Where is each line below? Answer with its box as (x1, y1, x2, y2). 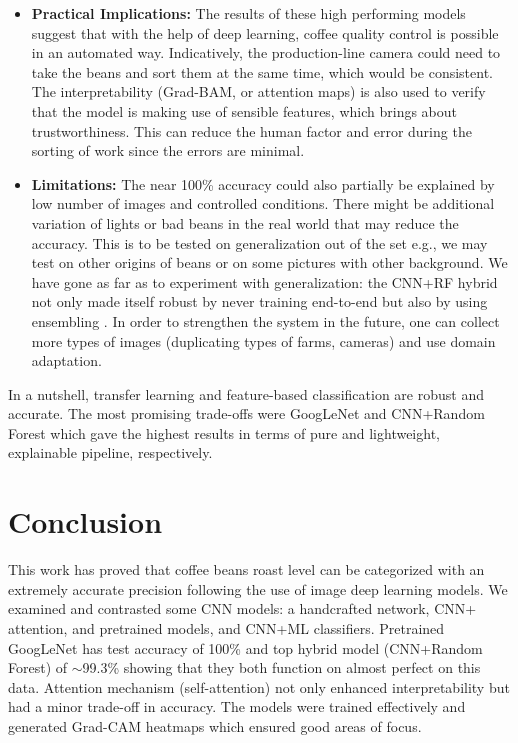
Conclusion (8, 501, 163, 542)
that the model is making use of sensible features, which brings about (31, 100, 458, 121)
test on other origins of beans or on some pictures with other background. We (31, 252, 508, 273)
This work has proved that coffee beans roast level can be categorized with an (8, 559, 485, 580)
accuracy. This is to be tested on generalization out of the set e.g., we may (31, 232, 488, 253)
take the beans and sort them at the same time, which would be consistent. (31, 61, 493, 82)
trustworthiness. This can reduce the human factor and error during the (31, 120, 472, 141)
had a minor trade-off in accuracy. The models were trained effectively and (8, 696, 466, 717)
